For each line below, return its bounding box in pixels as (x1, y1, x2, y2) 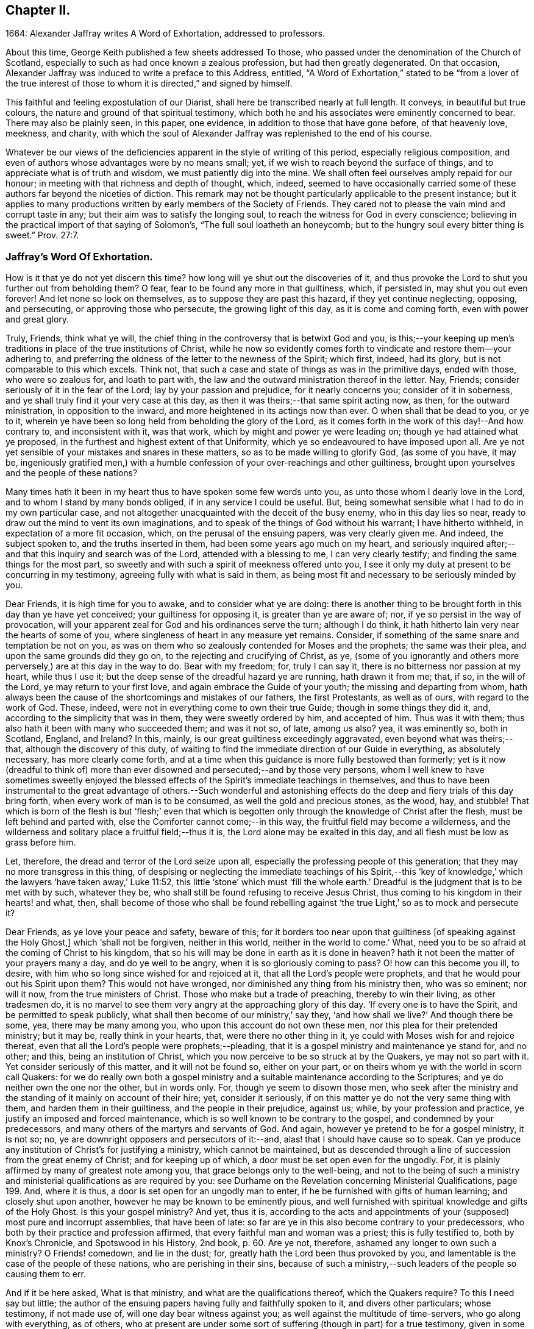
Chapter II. (5, 2, 71, 18)
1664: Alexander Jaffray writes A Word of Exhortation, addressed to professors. (5, 28, 325, 39)
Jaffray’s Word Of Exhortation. (5, 250, 153, 263)
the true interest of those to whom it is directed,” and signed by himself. (5, 78, 293, 89)
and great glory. (5, 314, 69, 325)
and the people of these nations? (5, 468, 138, 479)
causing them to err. (5, 1269, 86, 1280)
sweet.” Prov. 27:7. (5, 230, 79, 241)
